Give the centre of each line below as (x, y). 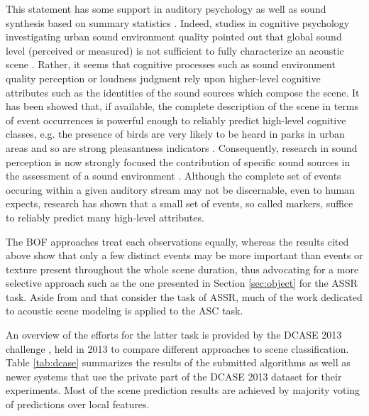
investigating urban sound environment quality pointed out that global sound (174, 37)
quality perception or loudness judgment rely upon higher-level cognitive (163, 78)
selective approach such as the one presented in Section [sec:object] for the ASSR (182, 283)
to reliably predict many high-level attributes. (105, 217)
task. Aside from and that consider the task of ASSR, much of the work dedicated (184, 296)
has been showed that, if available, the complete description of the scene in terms (182, 106)
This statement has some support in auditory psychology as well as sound (166, 9)
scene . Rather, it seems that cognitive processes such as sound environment (171, 64)
